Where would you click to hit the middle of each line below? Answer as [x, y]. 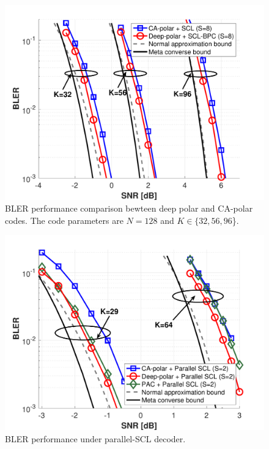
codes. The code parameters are [64, 220]
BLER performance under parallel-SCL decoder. [95, 438]
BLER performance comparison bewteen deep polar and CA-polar [129, 208]
